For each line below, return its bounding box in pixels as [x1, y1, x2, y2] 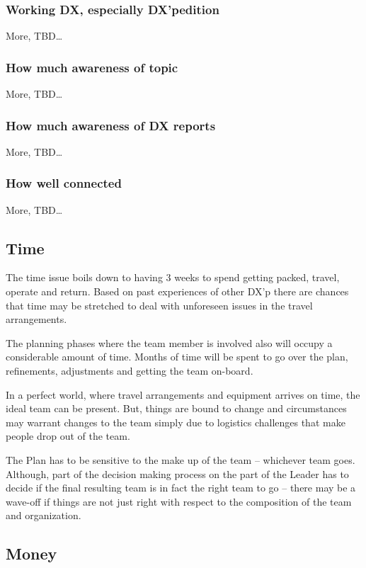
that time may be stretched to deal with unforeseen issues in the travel [6, 297, 313, 312]
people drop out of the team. [6, 428, 130, 443]
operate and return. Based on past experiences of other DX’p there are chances [6, 284, 349, 299]
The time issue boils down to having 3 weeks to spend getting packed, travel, [6, 270, 340, 285]
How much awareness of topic [6, 58, 178, 76]
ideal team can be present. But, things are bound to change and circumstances [6, 401, 347, 416]
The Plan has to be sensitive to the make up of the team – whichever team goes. [6, 452, 355, 467]
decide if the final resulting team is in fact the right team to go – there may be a [6, 480, 356, 495]
